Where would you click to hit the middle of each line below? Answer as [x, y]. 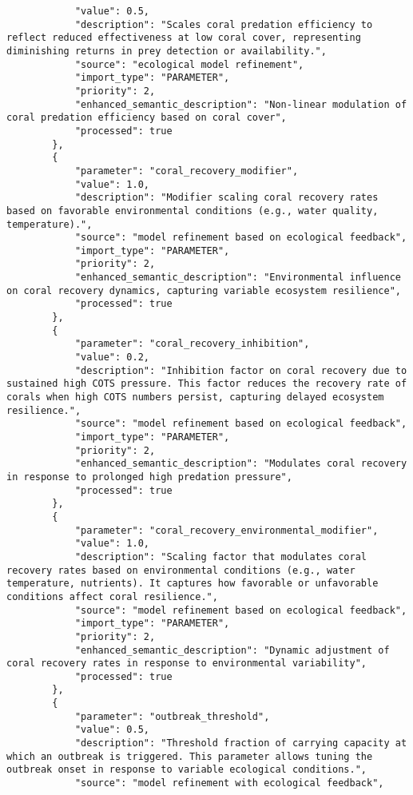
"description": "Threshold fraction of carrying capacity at [241, 743]
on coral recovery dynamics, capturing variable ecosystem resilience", [204, 290]
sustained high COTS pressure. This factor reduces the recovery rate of [207, 384]
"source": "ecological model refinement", [189, 64]
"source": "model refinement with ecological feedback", [229, 783]
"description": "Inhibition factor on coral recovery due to [241, 370]
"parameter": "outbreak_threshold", [172, 716]
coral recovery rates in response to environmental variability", [187, 664]
